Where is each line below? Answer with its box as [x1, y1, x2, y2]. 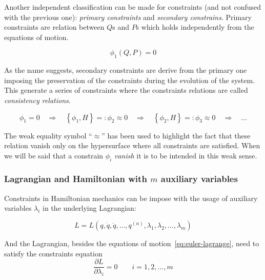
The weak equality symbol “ [4, 130, 92, 141]
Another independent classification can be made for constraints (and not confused [4, 2, 261, 12]
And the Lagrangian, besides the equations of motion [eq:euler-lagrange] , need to [4, 237, 259, 248]
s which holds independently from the [136, 22, 254, 32]
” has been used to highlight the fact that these [101, 130, 251, 141]
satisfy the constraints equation [4, 248, 103, 258]
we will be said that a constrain [4, 150, 104, 161]
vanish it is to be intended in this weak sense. [114, 150, 257, 161]
